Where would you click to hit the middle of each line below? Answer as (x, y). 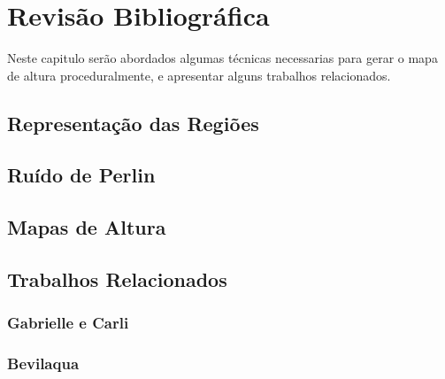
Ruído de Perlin (81, 175)
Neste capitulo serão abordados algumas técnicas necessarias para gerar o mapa (222, 58)
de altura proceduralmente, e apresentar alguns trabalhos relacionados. (199, 75)
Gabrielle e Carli (68, 323)
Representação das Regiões (133, 123)
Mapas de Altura (87, 227)
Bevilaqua (43, 364)
